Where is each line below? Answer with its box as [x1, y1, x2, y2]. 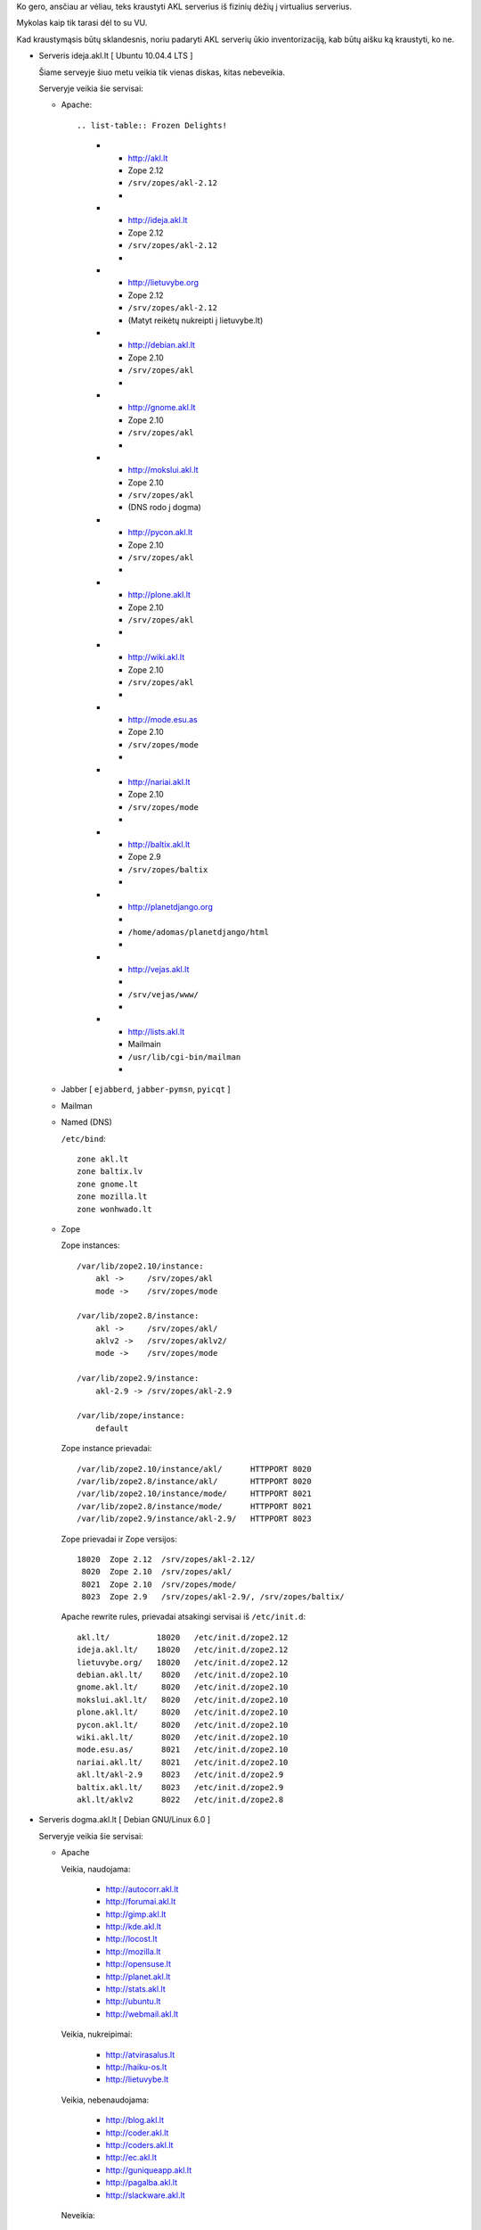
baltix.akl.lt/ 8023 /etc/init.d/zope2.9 [77, 1782, 284, 1792]
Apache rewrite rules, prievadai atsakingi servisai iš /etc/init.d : [61, 1611, 306, 1623]
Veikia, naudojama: [61, 1863, 131, 1874]
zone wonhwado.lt [77, 1204, 152, 1214]
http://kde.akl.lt [105, 1921, 162, 1932]
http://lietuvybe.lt [105, 2074, 169, 2085]
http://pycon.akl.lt [127, 527, 193, 538]
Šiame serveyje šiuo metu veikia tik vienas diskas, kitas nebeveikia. [38, 67, 285, 78]
